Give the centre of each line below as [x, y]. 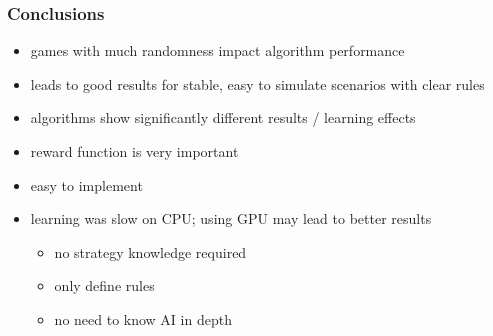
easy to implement [86, 184]
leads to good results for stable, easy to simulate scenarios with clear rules [257, 83]
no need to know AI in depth [143, 318]
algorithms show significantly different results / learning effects [223, 117]
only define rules [104, 285]
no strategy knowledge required [150, 251]
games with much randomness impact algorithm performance [217, 50]
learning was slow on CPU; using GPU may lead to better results [231, 218]
